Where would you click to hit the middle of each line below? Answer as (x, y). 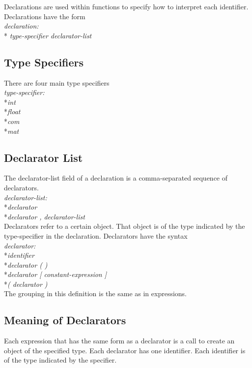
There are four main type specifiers (57, 82)
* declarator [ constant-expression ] (56, 274)
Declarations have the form (45, 16)
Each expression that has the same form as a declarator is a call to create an (119, 341)
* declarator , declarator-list (44, 216)
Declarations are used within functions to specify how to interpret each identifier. (126, 6)
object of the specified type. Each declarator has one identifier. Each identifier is (125, 350)
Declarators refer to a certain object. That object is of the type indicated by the (125, 226)
